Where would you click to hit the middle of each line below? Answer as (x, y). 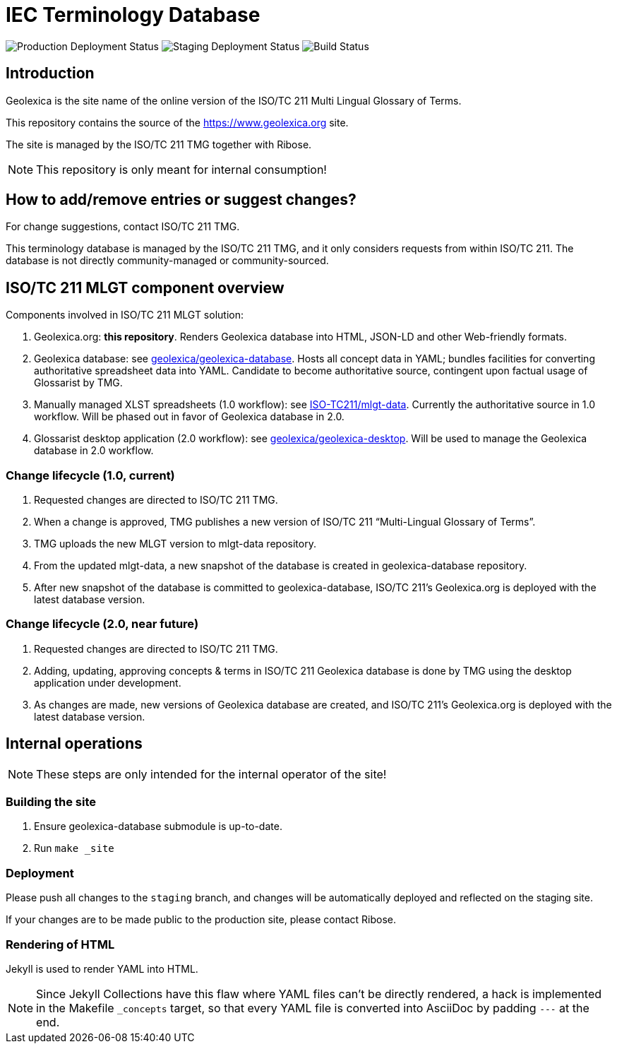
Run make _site (74, 848)
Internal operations (74, 744)
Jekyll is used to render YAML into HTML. (102, 968)
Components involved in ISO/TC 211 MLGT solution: (125, 315)
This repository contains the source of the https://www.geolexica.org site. (177, 122)
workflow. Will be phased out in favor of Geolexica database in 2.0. (189, 417)
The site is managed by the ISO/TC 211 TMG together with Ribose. (159, 144)
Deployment (40, 873)
